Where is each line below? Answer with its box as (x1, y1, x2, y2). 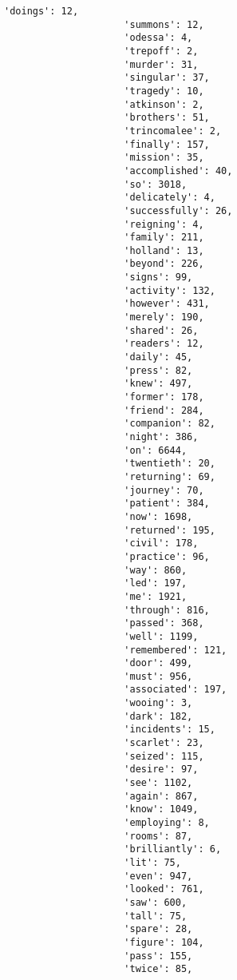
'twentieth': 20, (124, 458, 215, 470)
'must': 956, (124, 670, 193, 682)
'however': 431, (124, 298, 210, 310)
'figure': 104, (124, 936, 204, 948)
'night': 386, (124, 431, 199, 442)
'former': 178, (124, 391, 204, 403)
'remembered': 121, (124, 644, 227, 656)
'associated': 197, (124, 684, 227, 696)
